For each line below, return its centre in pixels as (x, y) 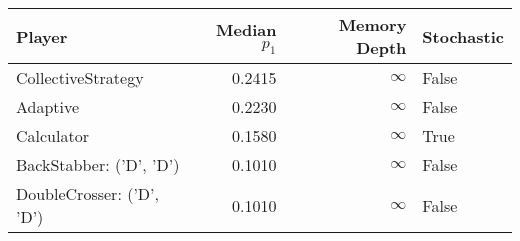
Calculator (52, 135)
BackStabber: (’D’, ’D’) (98, 164)
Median (246, 29)
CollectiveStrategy (80, 77)
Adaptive (48, 106)
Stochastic (463, 36)
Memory (372, 24)
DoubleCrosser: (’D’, (87, 193)
